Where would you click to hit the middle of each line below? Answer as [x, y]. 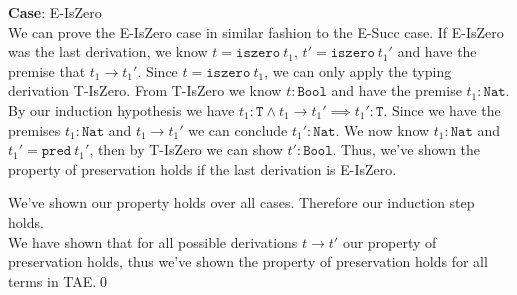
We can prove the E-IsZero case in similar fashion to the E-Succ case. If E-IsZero [256, 31]
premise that [47, 70]
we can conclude [238, 129]
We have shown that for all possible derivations [153, 241]
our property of [389, 241]
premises [34, 129]
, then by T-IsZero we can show [186, 149]
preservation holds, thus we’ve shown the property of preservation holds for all [248, 261]
